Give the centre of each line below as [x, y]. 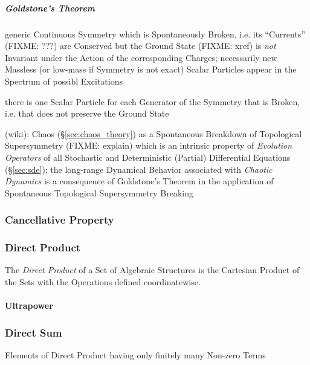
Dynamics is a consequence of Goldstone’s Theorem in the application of [139, 181]
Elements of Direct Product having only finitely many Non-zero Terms [135, 354]
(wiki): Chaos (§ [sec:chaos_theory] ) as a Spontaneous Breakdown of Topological [153, 133]
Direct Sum [34, 332]
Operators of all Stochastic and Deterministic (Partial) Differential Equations [148, 157]
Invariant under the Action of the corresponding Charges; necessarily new [141, 57]
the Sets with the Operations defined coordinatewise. [103, 281]
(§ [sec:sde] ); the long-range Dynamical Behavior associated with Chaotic [139, 169]
